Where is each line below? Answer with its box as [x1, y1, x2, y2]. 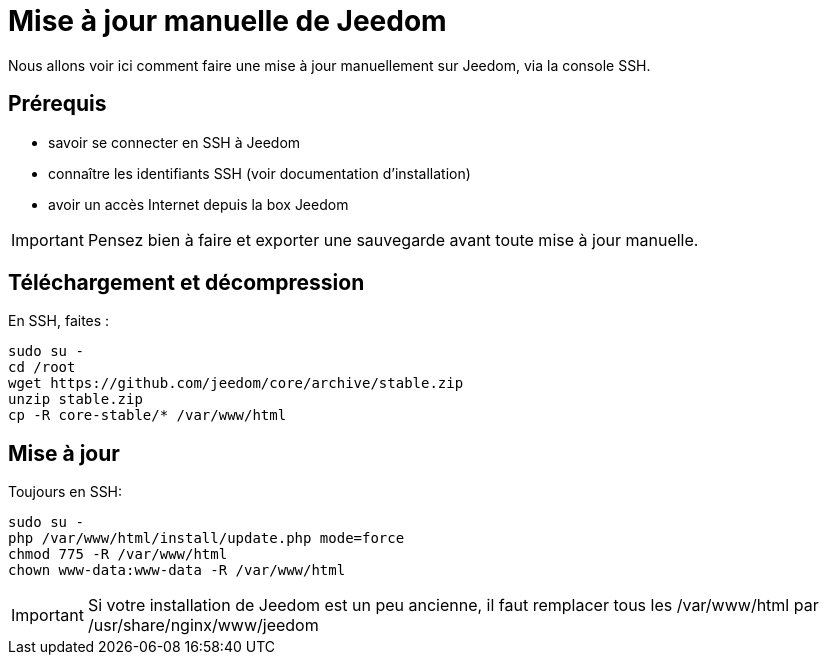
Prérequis [8, 91, 107, 117]
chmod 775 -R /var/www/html [8, 546, 228, 563]
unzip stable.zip [8, 391, 143, 408]
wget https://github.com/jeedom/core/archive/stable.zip [8, 375, 464, 392]
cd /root [8, 359, 76, 376]
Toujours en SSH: [8, 483, 123, 501]
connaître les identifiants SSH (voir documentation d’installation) [48, 164, 471, 182]
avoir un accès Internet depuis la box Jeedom [48, 195, 349, 213]
